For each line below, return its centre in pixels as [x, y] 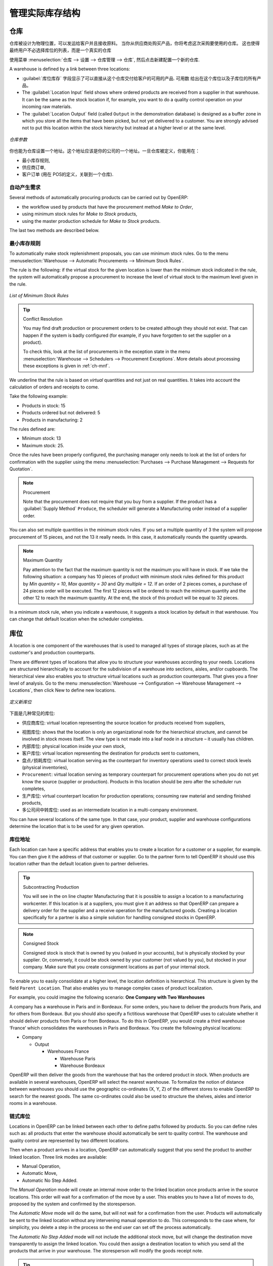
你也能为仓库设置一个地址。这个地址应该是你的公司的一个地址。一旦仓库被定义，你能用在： [104, 151]
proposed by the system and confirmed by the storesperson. [73, 1204]
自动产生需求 [25, 187]
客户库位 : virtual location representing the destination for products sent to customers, [111, 753]
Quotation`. [21, 469]
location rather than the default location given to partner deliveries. [79, 863]
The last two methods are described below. [54, 230]
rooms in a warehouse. [33, 1103]
